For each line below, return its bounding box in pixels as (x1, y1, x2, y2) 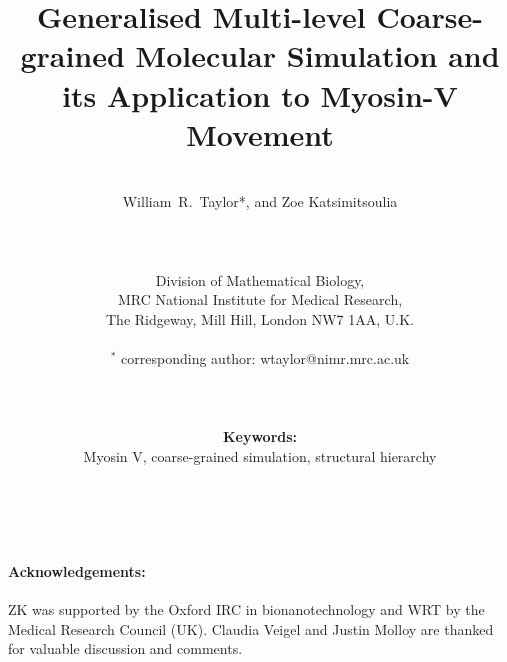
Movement (186, 113, 334, 154)
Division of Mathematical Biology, (155, 269, 365, 290)
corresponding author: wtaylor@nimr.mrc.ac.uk (121, 348, 410, 369)
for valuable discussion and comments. (8, 638, 243, 659)
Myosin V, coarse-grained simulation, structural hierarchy (83, 446, 437, 466)
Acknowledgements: (8, 560, 146, 581)
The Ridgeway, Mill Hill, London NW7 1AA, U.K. (105, 308, 415, 329)
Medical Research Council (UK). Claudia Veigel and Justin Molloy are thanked (8, 618, 494, 639)
